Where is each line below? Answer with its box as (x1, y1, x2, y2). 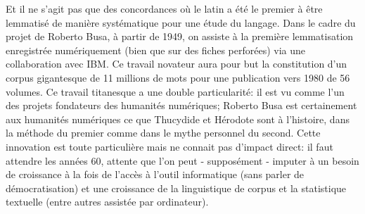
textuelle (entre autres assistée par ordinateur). (6, 194, 209, 209)
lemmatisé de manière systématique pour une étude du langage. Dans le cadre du (6, 15, 356, 30)
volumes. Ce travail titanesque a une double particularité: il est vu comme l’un (6, 84, 345, 99)
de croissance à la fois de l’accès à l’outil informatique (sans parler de (6, 167, 305, 182)
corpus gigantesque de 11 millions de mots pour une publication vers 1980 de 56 (6, 70, 350, 84)
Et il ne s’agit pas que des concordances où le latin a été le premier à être (6, 1, 323, 15)
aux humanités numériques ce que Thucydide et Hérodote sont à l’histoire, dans (6, 111, 350, 126)
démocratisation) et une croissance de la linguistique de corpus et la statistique (6, 180, 347, 195)
